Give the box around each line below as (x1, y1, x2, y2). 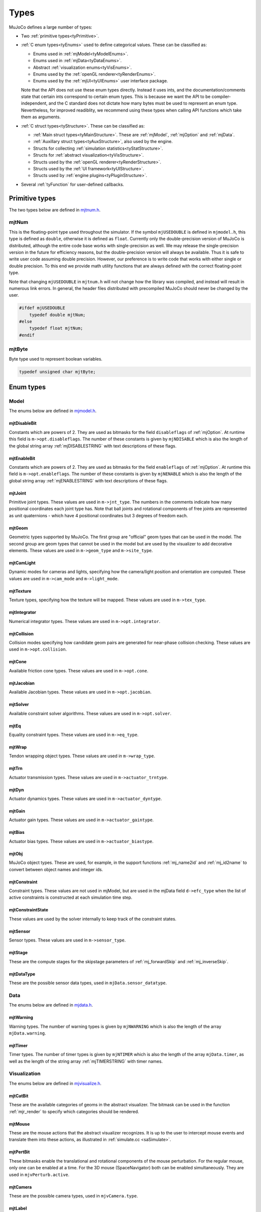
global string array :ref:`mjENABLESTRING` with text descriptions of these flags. (9, 478, 168, 483)
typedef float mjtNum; (29, 325, 83, 331)
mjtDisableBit (9, 420, 37, 426)
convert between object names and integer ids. (9, 866, 103, 872)
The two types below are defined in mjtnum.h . (9, 207, 101, 213)
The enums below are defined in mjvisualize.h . (9, 1080, 101, 1086)
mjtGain (9, 808, 25, 814)
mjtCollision (9, 631, 34, 637)
